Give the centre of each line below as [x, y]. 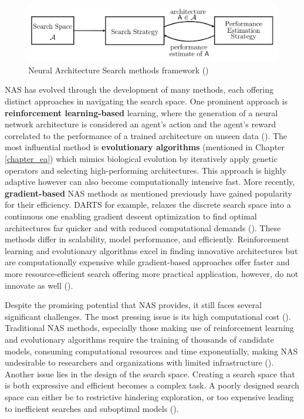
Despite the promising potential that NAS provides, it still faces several [133, 305]
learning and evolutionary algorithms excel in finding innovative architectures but [151, 250]
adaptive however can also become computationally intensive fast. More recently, [150, 182]
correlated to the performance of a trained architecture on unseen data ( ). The [146, 135]
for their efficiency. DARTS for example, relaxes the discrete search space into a [148, 205]
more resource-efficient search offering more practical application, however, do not [152, 273]
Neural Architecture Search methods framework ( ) [119, 70]
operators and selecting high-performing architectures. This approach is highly [146, 170]
